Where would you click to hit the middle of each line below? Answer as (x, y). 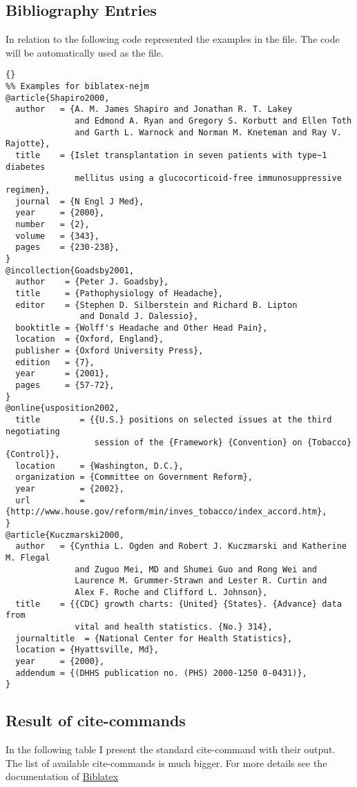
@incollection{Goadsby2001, (70, 270)
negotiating (33, 431)
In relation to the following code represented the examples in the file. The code (173, 39)
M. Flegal (28, 557)
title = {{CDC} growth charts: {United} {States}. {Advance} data (178, 604)
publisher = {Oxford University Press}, (109, 351)
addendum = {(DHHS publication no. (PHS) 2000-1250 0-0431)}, (161, 673)
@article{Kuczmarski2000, (65, 535)
